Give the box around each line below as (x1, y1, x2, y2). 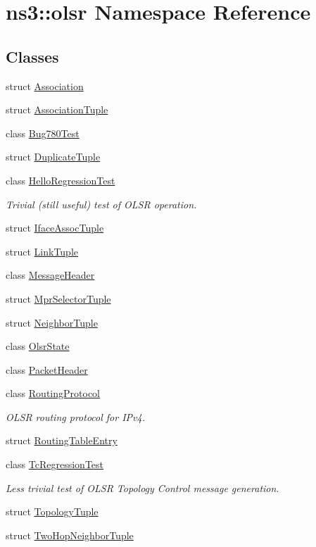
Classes (6, 45, 59, 67)
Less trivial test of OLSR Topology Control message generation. (6, 480, 279, 495)
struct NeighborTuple (6, 315, 98, 329)
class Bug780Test (6, 125, 80, 140)
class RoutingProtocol (6, 386, 100, 401)
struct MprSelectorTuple (6, 291, 111, 306)
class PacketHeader (6, 362, 88, 377)
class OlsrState (6, 339, 70, 353)
